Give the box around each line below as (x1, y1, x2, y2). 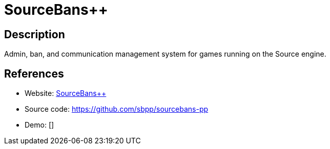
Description (4, 28, 65, 41)
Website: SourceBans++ (25, 89, 107, 98)
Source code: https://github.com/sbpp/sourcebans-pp (25, 105, 209, 114)
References (4, 67, 64, 80)
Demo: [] (25, 120, 54, 130)
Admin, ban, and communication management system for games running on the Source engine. (4, 49, 326, 59)
